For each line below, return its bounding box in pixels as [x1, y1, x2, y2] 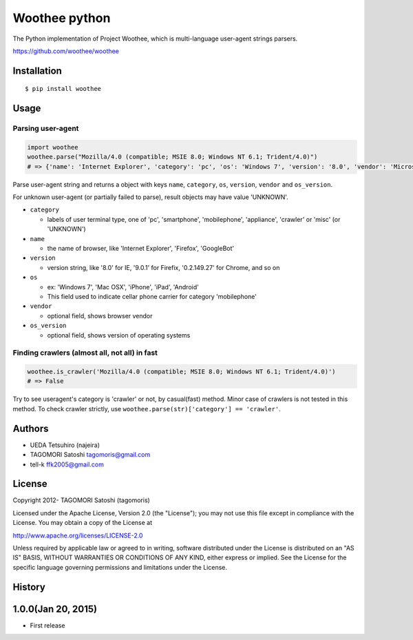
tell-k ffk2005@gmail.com [30, 460, 105, 468]
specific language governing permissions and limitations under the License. [12, 563, 227, 571]
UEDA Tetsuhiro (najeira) [30, 441, 100, 449]
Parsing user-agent [12, 124, 79, 134]
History [12, 581, 46, 592]
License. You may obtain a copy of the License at [12, 519, 153, 527]
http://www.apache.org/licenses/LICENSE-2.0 [12, 531, 143, 539]
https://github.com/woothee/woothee [12, 47, 120, 55]
